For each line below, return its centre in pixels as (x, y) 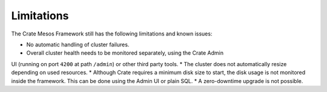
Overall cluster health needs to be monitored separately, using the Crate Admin (125, 53)
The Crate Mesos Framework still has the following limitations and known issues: (112, 34)
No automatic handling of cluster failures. (78, 44)
